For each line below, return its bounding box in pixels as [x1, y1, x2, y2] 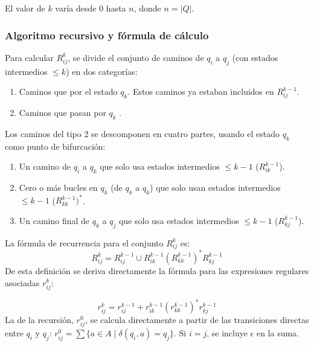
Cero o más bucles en [19, 181, 98, 193]
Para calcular [5, 51, 54, 63]
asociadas [5, 276, 40, 289]
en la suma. [256, 327, 300, 339]
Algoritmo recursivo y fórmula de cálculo [5, 27, 209, 42]
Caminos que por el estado [19, 85, 118, 98]
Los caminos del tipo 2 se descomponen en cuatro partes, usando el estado [5, 127, 280, 139]
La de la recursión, [5, 313, 74, 326]
